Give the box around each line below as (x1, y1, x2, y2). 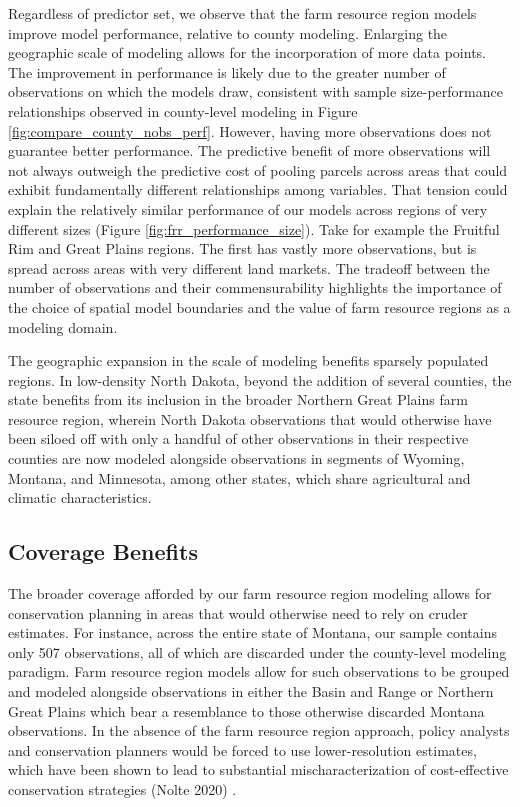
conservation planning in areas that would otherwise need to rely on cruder (8, 602, 468, 623)
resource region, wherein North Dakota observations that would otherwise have (8, 408, 492, 429)
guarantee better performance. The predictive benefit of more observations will (8, 140, 491, 161)
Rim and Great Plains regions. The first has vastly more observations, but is (8, 238, 477, 259)
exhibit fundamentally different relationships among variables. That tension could (8, 179, 508, 200)
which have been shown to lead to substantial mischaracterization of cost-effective (8, 759, 509, 780)
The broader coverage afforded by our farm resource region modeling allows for (8, 583, 492, 604)
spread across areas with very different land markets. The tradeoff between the (8, 257, 490, 278)
